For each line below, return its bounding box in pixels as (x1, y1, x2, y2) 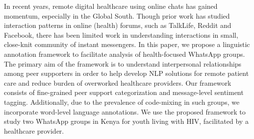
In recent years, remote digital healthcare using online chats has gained (4, 1, 218, 11)
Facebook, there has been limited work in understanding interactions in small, (4, 29, 238, 40)
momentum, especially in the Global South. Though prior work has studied (4, 10, 230, 21)
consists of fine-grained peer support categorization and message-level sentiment (4, 87, 244, 97)
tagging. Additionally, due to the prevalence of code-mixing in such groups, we (4, 96, 240, 107)
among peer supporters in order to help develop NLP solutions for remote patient (4, 68, 249, 78)
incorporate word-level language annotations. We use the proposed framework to (4, 106, 246, 116)
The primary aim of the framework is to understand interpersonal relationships (4, 58, 242, 69)
